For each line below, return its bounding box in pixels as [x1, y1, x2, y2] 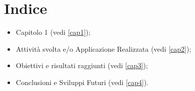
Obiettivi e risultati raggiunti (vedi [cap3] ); [16, 60, 148, 71]
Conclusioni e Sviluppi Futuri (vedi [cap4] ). [16, 77, 149, 87]
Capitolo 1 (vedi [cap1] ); [16, 27, 91, 37]
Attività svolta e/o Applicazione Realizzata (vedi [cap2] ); [16, 43, 191, 54]
